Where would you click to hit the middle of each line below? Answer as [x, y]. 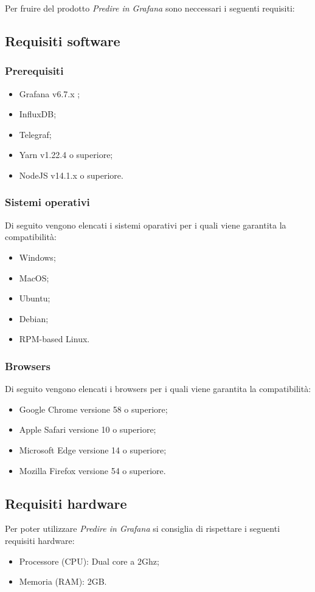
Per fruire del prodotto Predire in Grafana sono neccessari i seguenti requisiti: [150, 8]
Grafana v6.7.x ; [50, 93]
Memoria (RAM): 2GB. [63, 581]
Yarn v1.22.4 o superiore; [66, 155]
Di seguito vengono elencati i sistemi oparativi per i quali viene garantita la [146, 225]
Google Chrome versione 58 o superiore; [93, 409]
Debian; [34, 318]
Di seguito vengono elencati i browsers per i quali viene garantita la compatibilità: [158, 389]
